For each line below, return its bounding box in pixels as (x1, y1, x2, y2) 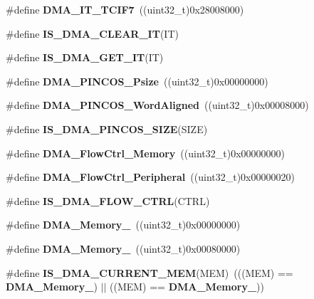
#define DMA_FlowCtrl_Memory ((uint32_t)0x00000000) (6, 145, 285, 160)
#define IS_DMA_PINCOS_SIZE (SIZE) (6, 121, 208, 136)
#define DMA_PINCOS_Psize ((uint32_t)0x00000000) (6, 73, 268, 88)
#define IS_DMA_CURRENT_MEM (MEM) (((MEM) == (6, 265, 293, 280)
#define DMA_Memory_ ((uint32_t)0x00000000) (6, 217, 241, 232)
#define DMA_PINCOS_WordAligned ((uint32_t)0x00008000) (6, 98, 309, 112)
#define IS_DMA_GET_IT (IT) (6, 50, 164, 65)
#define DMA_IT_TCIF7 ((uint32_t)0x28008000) (6, 2, 244, 16)
